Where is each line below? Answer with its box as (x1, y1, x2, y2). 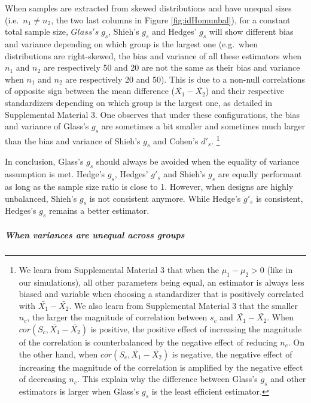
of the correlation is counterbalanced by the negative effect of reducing (19, 335, 278, 348)
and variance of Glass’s (5, 120, 89, 132)
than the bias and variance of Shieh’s (5, 134, 141, 147)
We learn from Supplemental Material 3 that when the (19, 263, 219, 275)
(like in (267, 263, 293, 275)
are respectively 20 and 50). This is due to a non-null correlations (65, 72, 305, 85)
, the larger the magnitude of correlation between (27, 311, 208, 323)
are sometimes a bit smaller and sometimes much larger (101, 120, 306, 132)
